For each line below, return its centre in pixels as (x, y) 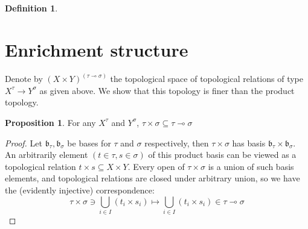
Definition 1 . (31, 8)
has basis (249, 143)
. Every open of (156, 166)
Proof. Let (24, 143)
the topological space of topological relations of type (207, 79)
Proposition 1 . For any (50, 122)
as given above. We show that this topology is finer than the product (167, 90)
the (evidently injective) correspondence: (80, 190)
